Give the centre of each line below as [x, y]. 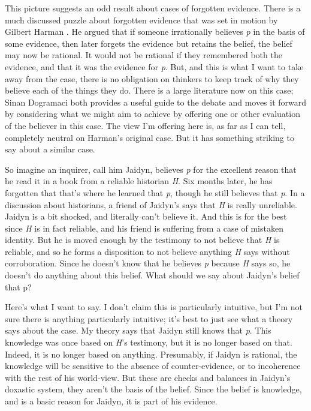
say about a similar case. [50, 149]
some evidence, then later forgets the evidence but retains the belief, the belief [149, 43]
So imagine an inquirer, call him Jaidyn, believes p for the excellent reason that [151, 169]
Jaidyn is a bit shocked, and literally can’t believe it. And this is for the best [146, 216]
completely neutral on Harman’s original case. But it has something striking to [150, 137]
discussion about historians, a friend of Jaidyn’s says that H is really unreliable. [151, 204]
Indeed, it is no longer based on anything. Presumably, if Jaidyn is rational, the [151, 354]
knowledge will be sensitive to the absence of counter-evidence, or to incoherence [153, 366]
